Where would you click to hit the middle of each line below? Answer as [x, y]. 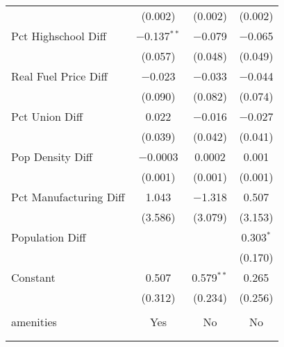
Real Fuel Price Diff [59, 76]
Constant [33, 277]
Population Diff [49, 237]
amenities [34, 322]
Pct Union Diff [47, 116]
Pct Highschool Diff [59, 36]
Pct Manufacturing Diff [68, 197]
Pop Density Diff [52, 156]
